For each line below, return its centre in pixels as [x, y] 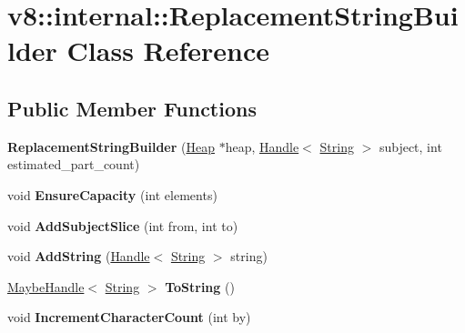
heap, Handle [262, 146]
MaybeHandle [46, 286]
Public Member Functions [132, 108]
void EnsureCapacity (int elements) [112, 194]
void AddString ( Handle [79, 256]
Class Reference [168, 50]
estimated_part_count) [74, 164]
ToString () [200, 286]
